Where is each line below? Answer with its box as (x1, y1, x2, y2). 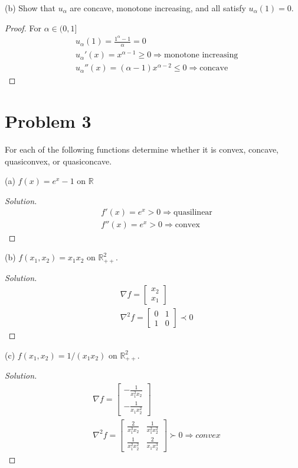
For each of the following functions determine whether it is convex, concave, (5, 143, 279, 156)
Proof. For (5, 21, 42, 34)
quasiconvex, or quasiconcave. (5, 154, 112, 167)
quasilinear (173, 208, 212, 217)
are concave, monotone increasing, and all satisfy (70, 2, 246, 14)
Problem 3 (5, 109, 91, 133)
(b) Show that (5, 2, 55, 14)
